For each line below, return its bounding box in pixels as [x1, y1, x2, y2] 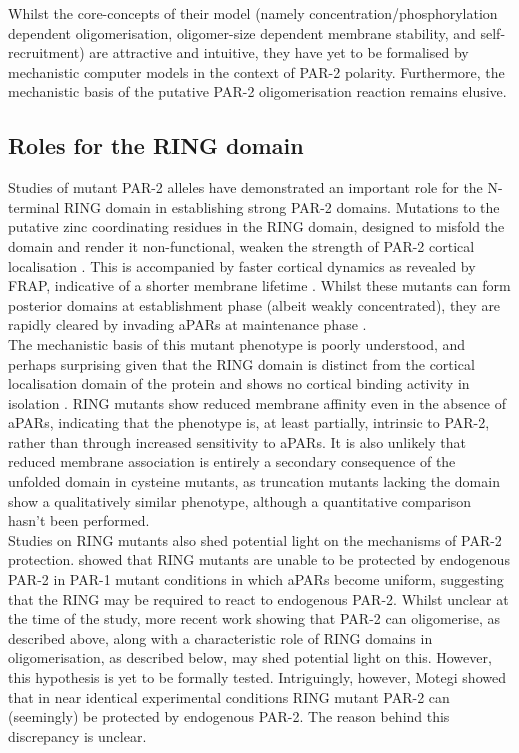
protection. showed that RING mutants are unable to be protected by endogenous [8, 549, 510, 570]
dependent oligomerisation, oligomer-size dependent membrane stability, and [8, 22, 476, 43]
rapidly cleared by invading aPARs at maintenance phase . [8, 314, 367, 335]
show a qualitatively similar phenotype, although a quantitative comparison [8, 490, 472, 511]
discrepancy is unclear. [8, 725, 147, 746]
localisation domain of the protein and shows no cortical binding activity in [8, 373, 470, 394]
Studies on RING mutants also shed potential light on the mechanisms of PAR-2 [8, 529, 502, 550]
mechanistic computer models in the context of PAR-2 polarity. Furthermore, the [8, 61, 505, 82]
